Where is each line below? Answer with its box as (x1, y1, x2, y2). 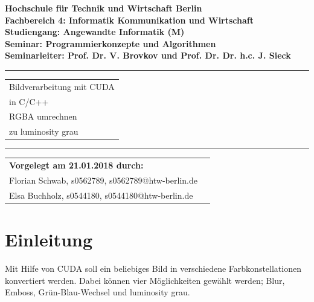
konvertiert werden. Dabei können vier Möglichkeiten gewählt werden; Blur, (5, 274, 285, 286)
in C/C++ (9, 95, 49, 108)
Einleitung (5, 227, 93, 252)
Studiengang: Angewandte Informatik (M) (5, 25, 185, 38)
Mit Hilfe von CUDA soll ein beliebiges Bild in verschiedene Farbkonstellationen (5, 262, 301, 274)
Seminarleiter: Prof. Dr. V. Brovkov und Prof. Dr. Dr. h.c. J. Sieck (5, 49, 291, 62)
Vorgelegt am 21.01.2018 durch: (9, 159, 144, 172)
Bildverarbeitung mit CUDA (9, 80, 115, 92)
